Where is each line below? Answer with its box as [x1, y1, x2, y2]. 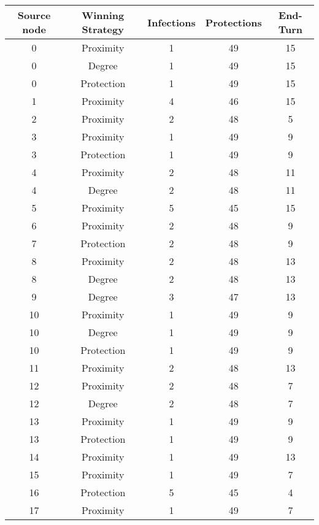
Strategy [82, 22, 124, 36]
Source [17, 8, 51, 22]
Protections [205, 15, 262, 29]
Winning [82, 8, 125, 22]
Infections [147, 15, 196, 29]
